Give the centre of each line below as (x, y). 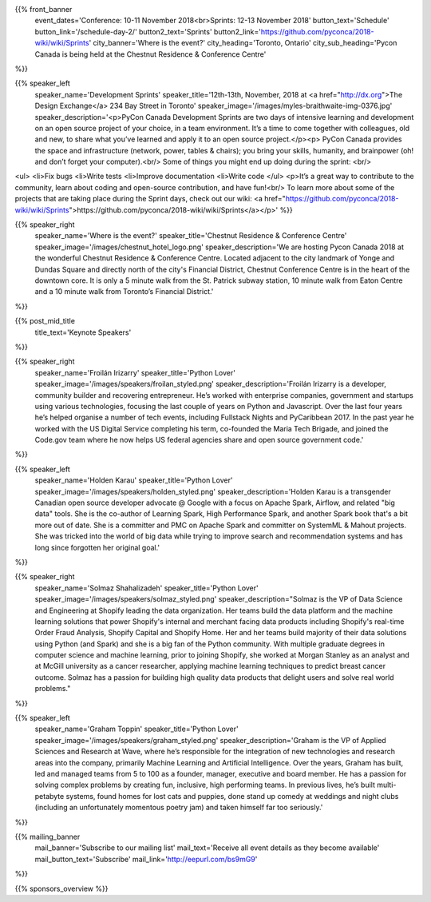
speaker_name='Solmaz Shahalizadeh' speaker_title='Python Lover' (146, 588)
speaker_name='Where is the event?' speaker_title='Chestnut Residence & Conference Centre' (191, 236)
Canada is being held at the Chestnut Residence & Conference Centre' (150, 54)
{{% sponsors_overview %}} (61, 888)
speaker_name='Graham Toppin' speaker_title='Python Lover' (136, 729)
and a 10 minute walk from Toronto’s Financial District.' (124, 292)
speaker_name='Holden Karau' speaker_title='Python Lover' (134, 480)
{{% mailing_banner (47, 836)
